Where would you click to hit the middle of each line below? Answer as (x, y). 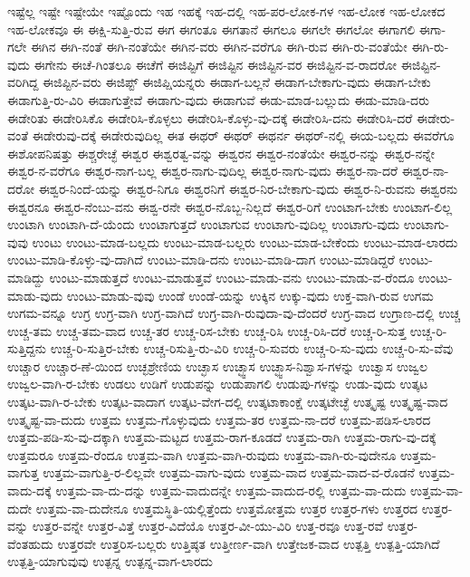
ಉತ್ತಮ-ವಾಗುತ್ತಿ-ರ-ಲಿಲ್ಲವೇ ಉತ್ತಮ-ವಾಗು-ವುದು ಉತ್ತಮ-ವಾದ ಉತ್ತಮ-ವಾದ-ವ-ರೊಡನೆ (229, 472)
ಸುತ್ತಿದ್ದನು (27, 348)
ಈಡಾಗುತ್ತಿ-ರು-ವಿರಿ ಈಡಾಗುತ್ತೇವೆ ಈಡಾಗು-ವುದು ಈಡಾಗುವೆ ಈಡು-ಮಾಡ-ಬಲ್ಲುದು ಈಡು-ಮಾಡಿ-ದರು (218, 99)
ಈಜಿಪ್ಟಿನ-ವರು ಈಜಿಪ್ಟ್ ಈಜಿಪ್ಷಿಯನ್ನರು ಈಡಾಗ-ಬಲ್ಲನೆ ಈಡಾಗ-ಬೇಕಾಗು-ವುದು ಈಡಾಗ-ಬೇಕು (237, 82)
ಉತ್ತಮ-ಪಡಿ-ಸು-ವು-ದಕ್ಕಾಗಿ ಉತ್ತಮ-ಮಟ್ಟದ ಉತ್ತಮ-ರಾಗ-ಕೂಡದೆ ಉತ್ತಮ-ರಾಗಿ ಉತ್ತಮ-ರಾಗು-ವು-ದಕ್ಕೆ (222, 437)
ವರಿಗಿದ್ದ (23, 82)
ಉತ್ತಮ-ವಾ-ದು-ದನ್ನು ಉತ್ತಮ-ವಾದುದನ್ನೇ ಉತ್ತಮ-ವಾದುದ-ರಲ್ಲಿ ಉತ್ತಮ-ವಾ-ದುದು (231, 490)
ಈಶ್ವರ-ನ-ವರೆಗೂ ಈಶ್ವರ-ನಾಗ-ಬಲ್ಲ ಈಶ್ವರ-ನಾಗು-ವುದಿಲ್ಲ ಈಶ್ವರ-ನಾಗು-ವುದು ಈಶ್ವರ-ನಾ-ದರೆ (203, 171)
